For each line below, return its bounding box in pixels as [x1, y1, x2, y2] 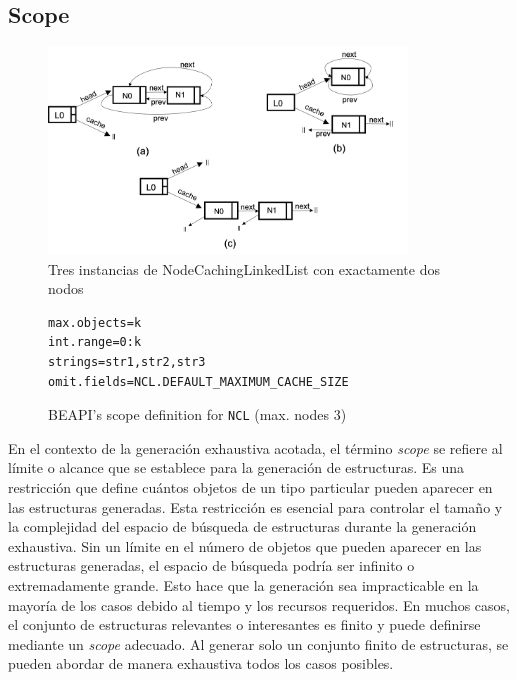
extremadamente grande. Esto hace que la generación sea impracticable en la [8, 575, 479, 596]
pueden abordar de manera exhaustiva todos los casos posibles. [8, 653, 394, 674]
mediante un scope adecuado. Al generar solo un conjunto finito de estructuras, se [8, 633, 509, 654]
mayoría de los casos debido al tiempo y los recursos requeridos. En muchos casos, [8, 594, 510, 615]
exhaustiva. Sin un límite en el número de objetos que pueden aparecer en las [8, 535, 482, 556]
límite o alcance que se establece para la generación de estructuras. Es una [8, 457, 465, 478]
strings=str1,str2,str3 [48, 355, 206, 370]
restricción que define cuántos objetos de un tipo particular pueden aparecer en [8, 477, 493, 498]
